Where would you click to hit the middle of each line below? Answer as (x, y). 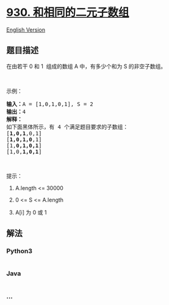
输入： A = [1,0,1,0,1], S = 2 (50, 104)
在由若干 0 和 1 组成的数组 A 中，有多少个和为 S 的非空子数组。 (86, 66)
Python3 (19, 251)
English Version (26, 30)
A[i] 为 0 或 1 (31, 212)
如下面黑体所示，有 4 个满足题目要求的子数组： (67, 127)
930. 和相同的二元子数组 (68, 12)
